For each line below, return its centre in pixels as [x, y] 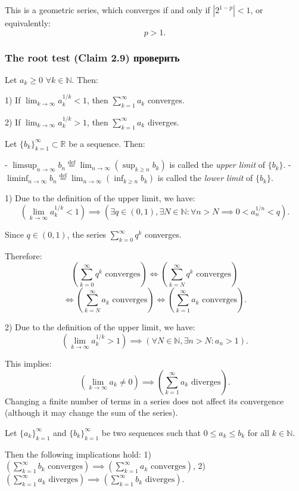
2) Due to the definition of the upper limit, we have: [100, 327]
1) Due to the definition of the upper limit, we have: [100, 198]
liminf [18, 179]
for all [258, 432]
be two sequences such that [151, 432]
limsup [25, 166]
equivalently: [28, 23]
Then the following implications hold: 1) [78, 454]
